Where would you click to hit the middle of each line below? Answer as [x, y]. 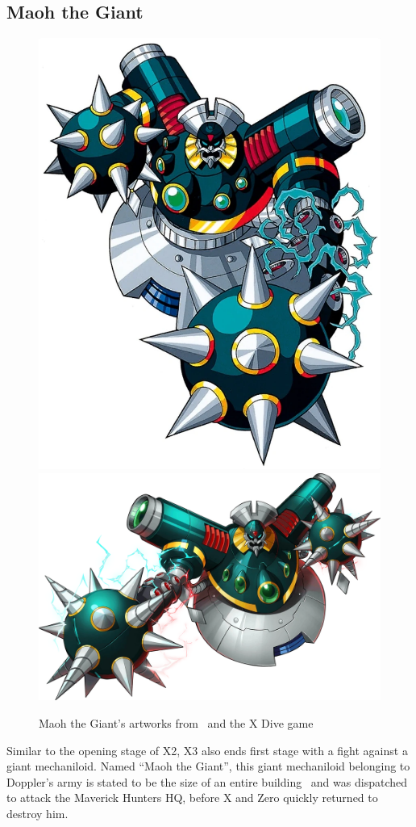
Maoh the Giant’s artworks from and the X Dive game [176, 722]
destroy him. [37, 813]
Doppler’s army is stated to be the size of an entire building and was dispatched [207, 781]
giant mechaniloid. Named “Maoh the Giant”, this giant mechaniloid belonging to [208, 766]
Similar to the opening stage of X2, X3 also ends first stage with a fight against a [207, 750]
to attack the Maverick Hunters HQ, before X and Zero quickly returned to [192, 798]
